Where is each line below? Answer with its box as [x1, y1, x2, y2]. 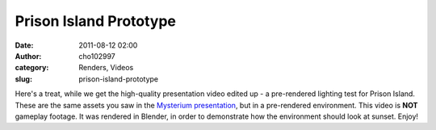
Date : [15, 40, 34, 50]
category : [15, 63, 49, 73]
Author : [15, 51, 42, 61]
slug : [15, 73, 32, 84]
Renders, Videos [78, 63, 134, 73]
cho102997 [78, 51, 116, 61]
